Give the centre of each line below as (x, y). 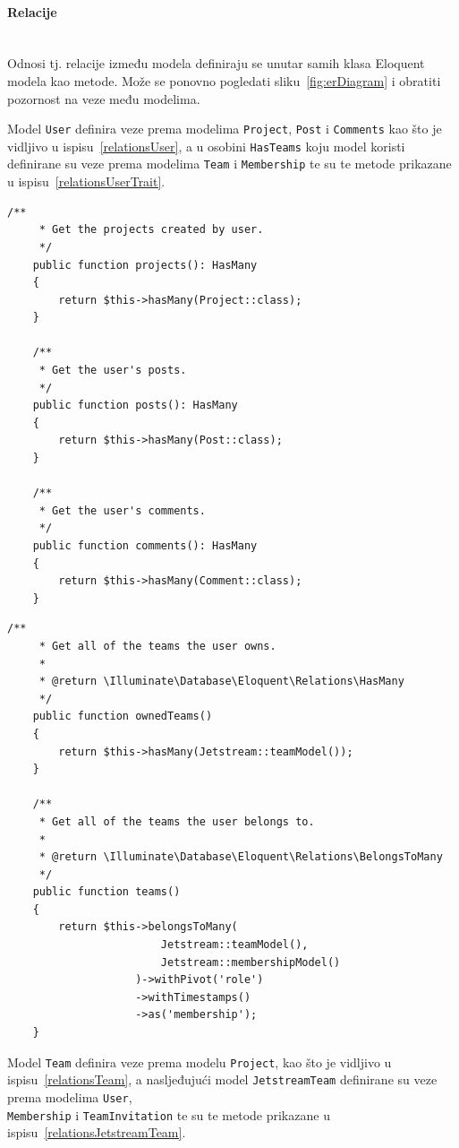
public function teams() (106, 892)
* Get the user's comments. (122, 510)
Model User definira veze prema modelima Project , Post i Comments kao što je (225, 129)
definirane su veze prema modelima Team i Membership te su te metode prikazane (229, 164)
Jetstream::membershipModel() (251, 962)
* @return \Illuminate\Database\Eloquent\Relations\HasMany (221, 682)
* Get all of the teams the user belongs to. (177, 821)
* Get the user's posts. (113, 371)
